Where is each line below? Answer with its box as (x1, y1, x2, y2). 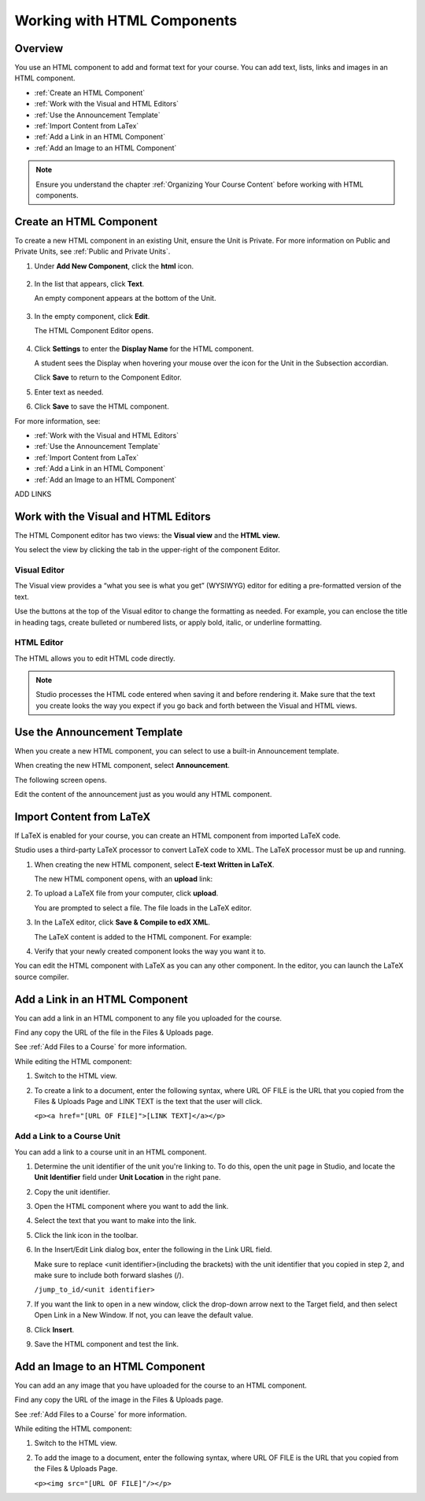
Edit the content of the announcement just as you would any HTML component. (14, 789, 272, 799)
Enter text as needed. (34, 387, 104, 397)
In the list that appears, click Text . (34, 280, 145, 289)
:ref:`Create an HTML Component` (34, 87, 146, 98)
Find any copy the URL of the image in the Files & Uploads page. (14, 1395, 224, 1405)
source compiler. (14, 972, 69, 981)
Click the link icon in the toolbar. (34, 1230, 139, 1240)
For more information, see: (14, 416, 101, 425)
